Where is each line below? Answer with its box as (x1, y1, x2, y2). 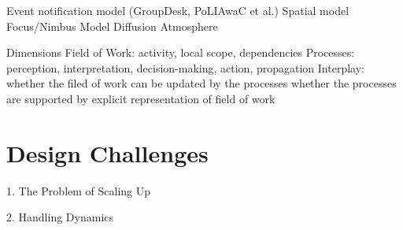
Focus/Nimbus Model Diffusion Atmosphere (6, 17, 218, 34)
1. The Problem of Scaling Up (6, 182, 151, 198)
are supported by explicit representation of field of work (6, 90, 275, 106)
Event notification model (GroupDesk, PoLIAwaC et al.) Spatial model (6, 2, 349, 18)
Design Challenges (6, 136, 209, 169)
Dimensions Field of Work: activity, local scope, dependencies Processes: (6, 44, 355, 61)
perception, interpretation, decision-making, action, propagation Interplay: (6, 59, 364, 76)
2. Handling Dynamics (6, 209, 114, 225)
